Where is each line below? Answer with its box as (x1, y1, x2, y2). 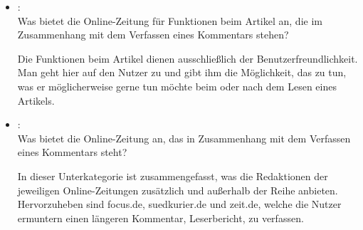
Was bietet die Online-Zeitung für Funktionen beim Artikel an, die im (17, 13, 322, 28)
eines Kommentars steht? (17, 145, 127, 160)
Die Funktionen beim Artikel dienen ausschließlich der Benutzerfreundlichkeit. (17, 51, 358, 66)
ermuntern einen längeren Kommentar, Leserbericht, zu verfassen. (17, 210, 304, 225)
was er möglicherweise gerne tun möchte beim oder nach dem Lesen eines (17, 78, 337, 93)
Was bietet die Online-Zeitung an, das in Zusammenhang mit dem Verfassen (17, 130, 351, 145)
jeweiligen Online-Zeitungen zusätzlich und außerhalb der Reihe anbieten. (17, 182, 338, 197)
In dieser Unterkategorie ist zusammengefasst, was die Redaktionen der (17, 168, 328, 183)
